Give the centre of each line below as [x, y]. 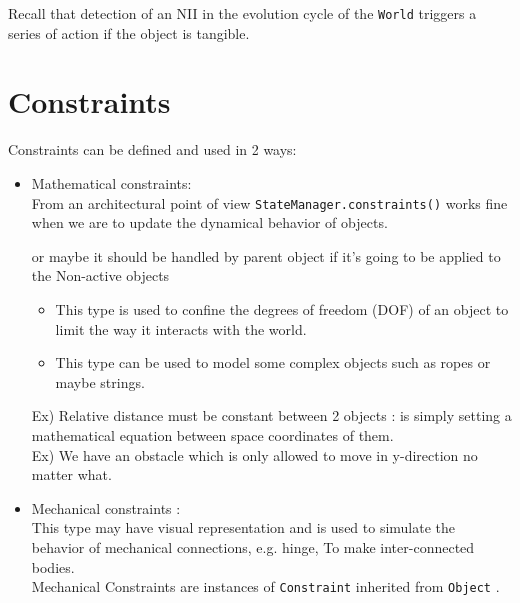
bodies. [53, 566]
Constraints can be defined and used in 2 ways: [152, 149]
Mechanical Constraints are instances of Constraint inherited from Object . [265, 586]
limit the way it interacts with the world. [181, 328]
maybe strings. [100, 381]
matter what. [71, 474]
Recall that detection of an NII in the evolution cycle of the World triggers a [242, 13]
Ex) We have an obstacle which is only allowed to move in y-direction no [254, 454]
